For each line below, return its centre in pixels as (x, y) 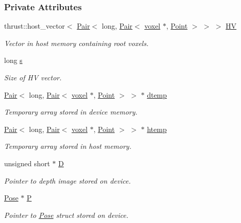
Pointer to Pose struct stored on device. (66, 215)
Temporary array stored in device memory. (71, 112)
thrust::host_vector (35, 26)
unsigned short (27, 163)
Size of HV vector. (33, 77)
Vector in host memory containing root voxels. (76, 43)
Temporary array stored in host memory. (68, 146)
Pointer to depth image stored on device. (68, 180)
